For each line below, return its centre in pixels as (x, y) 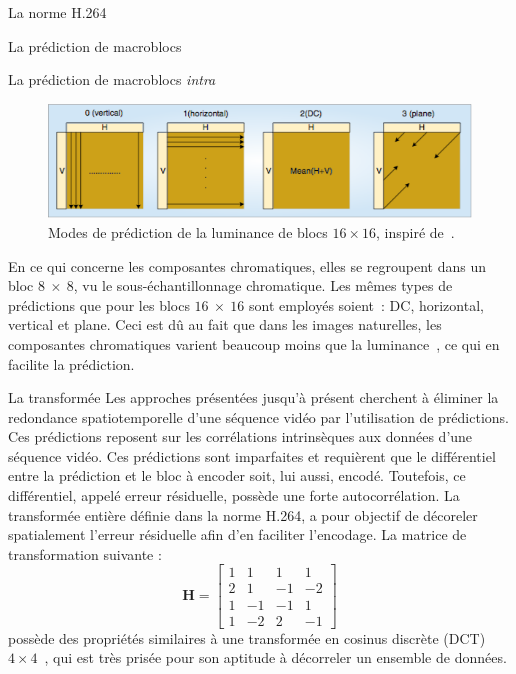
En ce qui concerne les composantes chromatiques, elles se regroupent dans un (247, 265)
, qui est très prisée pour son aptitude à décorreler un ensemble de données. (275, 657)
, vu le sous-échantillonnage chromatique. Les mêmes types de (263, 285)
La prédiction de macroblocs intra (112, 79)
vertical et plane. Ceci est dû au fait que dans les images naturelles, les (225, 324)
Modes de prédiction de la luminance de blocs (188, 231)
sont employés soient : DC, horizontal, (366, 304)
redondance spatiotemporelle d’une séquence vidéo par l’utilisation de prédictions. (259, 416)
